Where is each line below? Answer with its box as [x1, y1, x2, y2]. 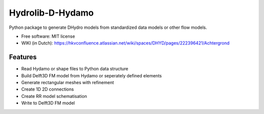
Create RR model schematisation [21, 93, 88, 99]
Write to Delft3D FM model [21, 100, 75, 106]
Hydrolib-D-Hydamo [9, 7, 94, 18]
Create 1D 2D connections [21, 86, 74, 92]
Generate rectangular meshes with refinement [21, 80, 114, 86]
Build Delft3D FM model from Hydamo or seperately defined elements [21, 72, 162, 78]
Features [9, 53, 37, 61]
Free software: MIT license [21, 33, 75, 39]
